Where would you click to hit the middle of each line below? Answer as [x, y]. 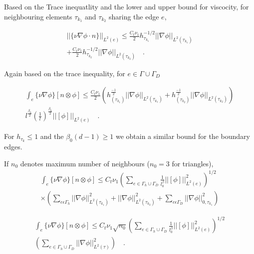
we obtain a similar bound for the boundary [183, 136]
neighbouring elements [38, 16]
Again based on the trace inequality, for [65, 73]
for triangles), [193, 163]
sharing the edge [134, 16]
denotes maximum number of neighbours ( [85, 163]
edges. [13, 147]
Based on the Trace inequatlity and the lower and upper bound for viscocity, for [127, 6]
